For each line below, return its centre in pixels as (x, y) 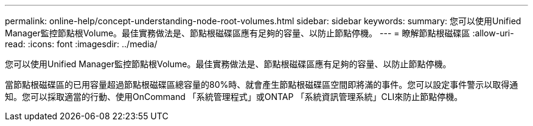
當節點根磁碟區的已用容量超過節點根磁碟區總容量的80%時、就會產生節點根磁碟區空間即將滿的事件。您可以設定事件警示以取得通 (262, 85)
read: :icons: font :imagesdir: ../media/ (81, 44)
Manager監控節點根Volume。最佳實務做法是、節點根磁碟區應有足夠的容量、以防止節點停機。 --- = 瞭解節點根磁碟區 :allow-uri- (260, 33)
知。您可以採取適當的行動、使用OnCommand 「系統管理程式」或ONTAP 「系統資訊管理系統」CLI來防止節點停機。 (234, 97)
